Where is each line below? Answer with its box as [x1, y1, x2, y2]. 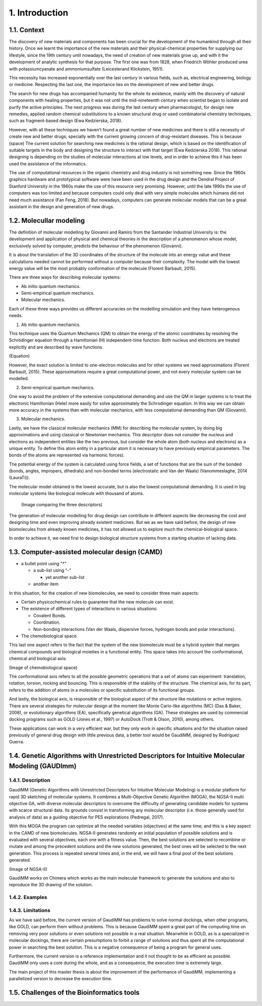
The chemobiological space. [21, 633, 78, 639]
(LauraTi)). [9, 475, 30, 481]
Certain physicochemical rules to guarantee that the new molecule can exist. [21, 599, 174, 605]
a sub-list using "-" [33, 567, 71, 574]
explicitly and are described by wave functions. [9, 344, 104, 350]
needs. [9, 313, 23, 319]
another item [33, 581, 59, 587]
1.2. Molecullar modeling [9, 216, 85, 225]
